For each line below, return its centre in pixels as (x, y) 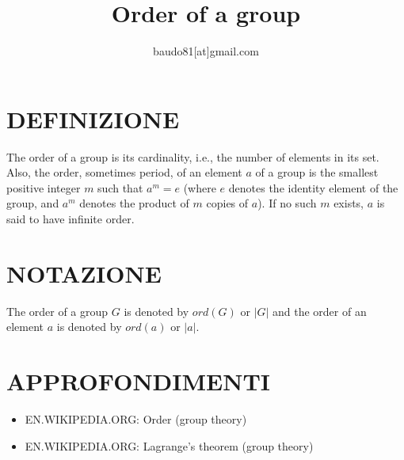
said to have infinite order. (71, 219)
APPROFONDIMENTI (139, 381)
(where (200, 187)
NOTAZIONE (84, 273)
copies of (227, 203)
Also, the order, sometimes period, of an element (124, 172)
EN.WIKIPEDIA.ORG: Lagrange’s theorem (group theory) (169, 445)
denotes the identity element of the (313, 187)
